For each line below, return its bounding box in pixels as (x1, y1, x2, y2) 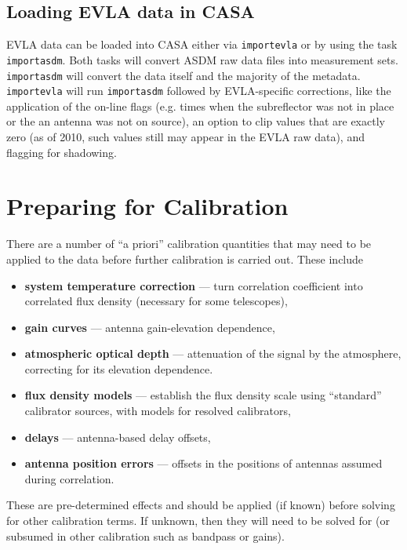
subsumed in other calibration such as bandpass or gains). (6, 527, 285, 544)
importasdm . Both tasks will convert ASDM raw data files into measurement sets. (6, 51, 398, 67)
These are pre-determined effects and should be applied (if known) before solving (6, 497, 395, 513)
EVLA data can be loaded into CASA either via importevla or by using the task (6, 36, 398, 53)
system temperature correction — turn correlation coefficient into (24, 277, 363, 293)
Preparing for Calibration (6, 190, 289, 222)
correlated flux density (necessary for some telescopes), (24, 293, 288, 309)
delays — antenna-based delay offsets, (24, 428, 211, 445)
